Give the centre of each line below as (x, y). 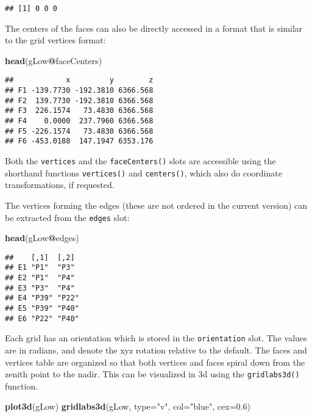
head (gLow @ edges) (42, 238)
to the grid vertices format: (55, 40)
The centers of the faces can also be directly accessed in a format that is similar (154, 28)
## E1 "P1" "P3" (40, 268)
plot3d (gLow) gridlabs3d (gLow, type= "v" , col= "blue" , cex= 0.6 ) (128, 406)
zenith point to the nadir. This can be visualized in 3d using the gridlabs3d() (152, 374)
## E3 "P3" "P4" (40, 288)
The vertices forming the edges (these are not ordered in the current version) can (156, 205)
